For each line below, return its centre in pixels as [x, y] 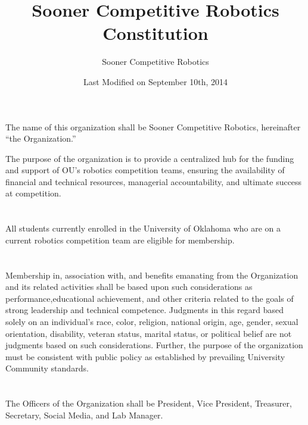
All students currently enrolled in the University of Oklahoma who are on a [143, 228]
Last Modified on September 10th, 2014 [155, 81]
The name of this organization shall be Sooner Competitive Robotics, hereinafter [153, 126]
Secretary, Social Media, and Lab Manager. [84, 415]
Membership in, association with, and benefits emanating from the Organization [152, 275]
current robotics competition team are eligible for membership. [120, 240]
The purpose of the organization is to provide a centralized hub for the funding [150, 158]
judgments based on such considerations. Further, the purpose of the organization [154, 345]
